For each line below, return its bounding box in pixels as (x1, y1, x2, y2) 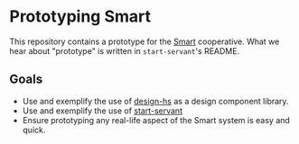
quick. (22, 124, 46, 135)
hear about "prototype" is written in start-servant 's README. (9, 45, 240, 56)
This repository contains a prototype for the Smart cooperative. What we (9, 36, 280, 47)
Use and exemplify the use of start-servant (22, 105, 183, 116)
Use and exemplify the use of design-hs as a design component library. (22, 95, 289, 106)
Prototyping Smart (9, 6, 152, 27)
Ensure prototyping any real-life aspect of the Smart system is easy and (22, 114, 291, 125)
